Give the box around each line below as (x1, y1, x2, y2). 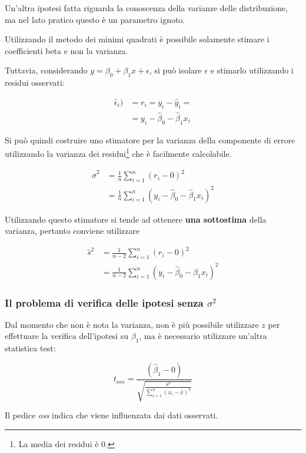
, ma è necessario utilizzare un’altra (139, 330, 267, 342)
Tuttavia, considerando (5, 64, 88, 76)
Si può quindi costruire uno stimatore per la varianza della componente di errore (5, 133, 295, 146)
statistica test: (5, 342, 56, 354)
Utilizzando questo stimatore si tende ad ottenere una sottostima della (5, 213, 267, 225)
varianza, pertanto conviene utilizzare (5, 224, 140, 237)
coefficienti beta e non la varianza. (5, 44, 128, 56)
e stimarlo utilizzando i (210, 64, 294, 76)
